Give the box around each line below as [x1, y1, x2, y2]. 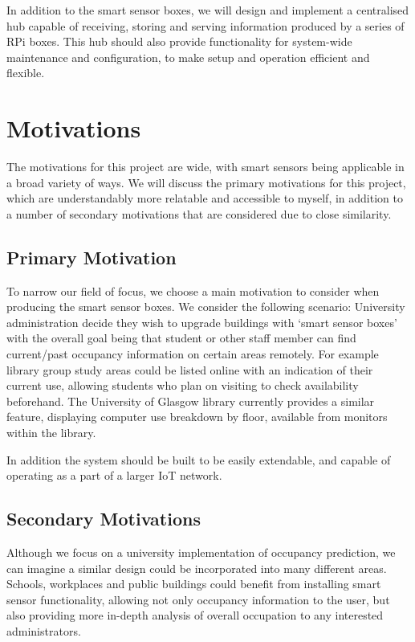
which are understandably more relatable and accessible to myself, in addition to [6, 190, 403, 207]
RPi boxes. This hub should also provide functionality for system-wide [6, 33, 352, 50]
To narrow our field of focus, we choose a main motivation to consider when [6, 282, 380, 299]
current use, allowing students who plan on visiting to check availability [6, 377, 359, 394]
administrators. [6, 622, 81, 639]
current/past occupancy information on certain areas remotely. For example [6, 346, 379, 362]
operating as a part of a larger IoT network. [6, 467, 222, 484]
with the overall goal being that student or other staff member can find [6, 329, 356, 346]
